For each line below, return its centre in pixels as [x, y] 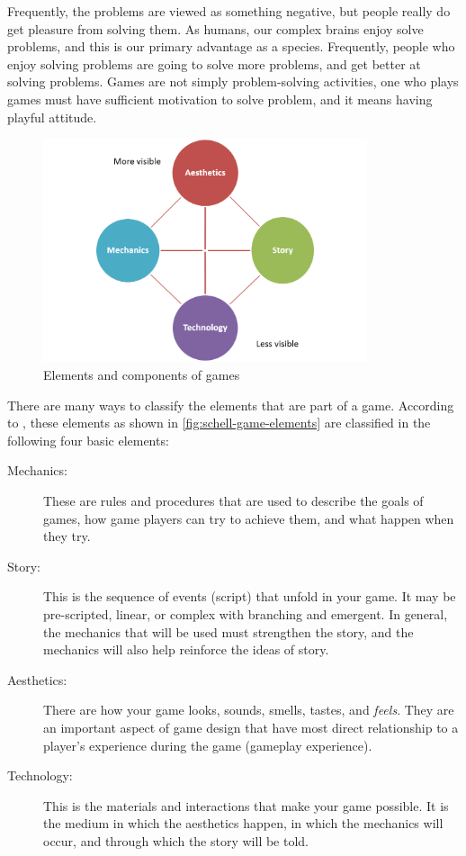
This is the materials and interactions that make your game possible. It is [246, 805]
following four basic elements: [88, 440]
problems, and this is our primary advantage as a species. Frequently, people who [231, 46]
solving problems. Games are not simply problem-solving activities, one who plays [233, 81]
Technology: [40, 775]
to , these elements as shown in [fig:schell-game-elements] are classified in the [219, 423]
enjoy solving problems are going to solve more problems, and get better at [214, 63]
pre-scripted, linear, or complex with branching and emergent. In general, [246, 613]
